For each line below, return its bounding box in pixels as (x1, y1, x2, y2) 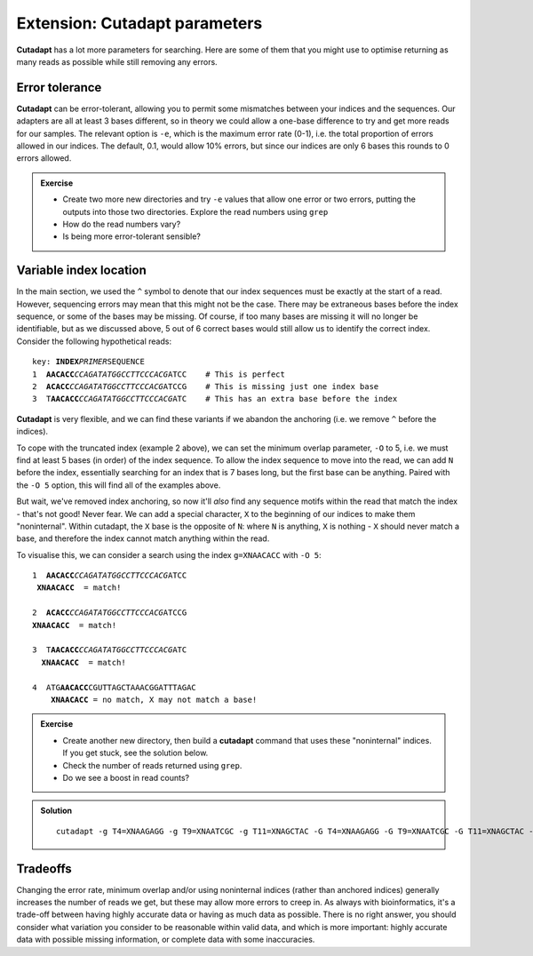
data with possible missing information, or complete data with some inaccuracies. (16, 934, 315, 945)
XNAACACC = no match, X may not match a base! (50, 694, 258, 705)
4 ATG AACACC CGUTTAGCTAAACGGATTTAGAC (32, 682, 197, 692)
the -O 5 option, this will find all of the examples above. (16, 480, 221, 490)
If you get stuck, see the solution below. (62, 747, 209, 759)
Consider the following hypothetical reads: (16, 336, 172, 347)
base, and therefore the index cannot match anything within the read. (16, 533, 270, 544)
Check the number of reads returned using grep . (62, 760, 243, 770)
